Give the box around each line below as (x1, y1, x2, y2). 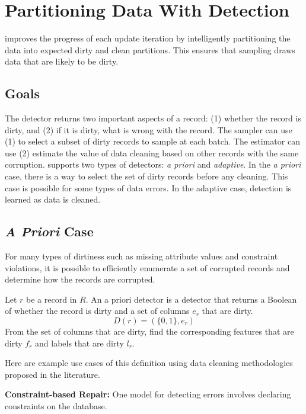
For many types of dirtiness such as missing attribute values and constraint (5, 250, 278, 262)
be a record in (26, 293, 77, 305)
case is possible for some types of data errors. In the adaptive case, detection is (5, 181, 292, 194)
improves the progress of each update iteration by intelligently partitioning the (5, 32, 291, 44)
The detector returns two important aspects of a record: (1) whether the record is (5, 112, 301, 124)
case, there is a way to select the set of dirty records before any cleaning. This (5, 170, 288, 182)
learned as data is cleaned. (5, 193, 101, 206)
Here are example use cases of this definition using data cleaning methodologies (5, 357, 293, 369)
